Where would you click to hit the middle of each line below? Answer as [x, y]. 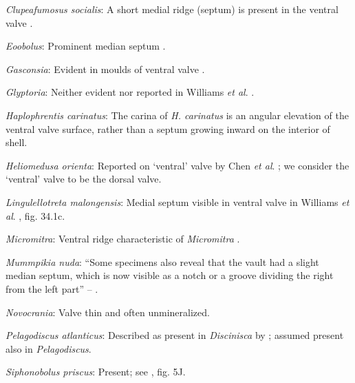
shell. [17, 142]
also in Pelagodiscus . [49, 348]
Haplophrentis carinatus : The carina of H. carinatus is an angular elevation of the [177, 115]
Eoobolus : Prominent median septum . [86, 46]
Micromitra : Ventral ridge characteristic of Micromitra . [123, 239]
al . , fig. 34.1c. [35, 215]
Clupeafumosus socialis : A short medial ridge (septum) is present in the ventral [172, 9]
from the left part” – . [52, 288]
